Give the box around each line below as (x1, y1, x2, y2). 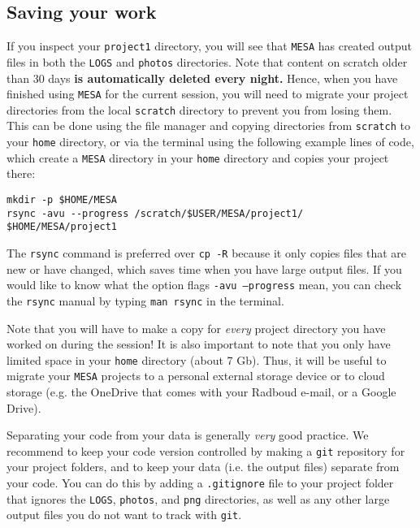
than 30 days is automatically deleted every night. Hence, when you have (6, 69, 398, 86)
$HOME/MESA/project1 (6, 221, 118, 233)
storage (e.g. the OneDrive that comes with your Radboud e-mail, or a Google (6, 383, 396, 400)
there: (6, 165, 36, 182)
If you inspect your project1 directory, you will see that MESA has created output (6, 37, 412, 54)
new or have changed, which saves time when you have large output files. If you (6, 260, 402, 277)
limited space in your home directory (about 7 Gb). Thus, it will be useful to (6, 351, 387, 368)
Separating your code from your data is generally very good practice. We (6, 426, 369, 444)
